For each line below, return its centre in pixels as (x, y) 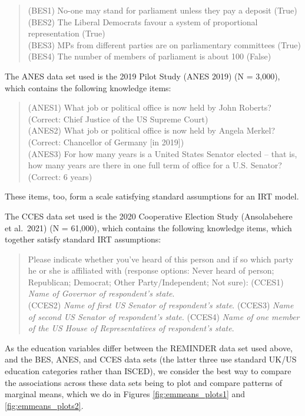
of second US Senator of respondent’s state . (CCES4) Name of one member (164, 316)
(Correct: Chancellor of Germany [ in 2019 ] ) (106, 142)
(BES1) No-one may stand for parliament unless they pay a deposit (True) (163, 10)
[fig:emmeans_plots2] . (44, 405)
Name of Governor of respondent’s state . (101, 293)
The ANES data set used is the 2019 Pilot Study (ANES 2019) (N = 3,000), (142, 76)
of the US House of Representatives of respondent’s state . (131, 328)
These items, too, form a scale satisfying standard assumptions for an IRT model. (152, 196)
